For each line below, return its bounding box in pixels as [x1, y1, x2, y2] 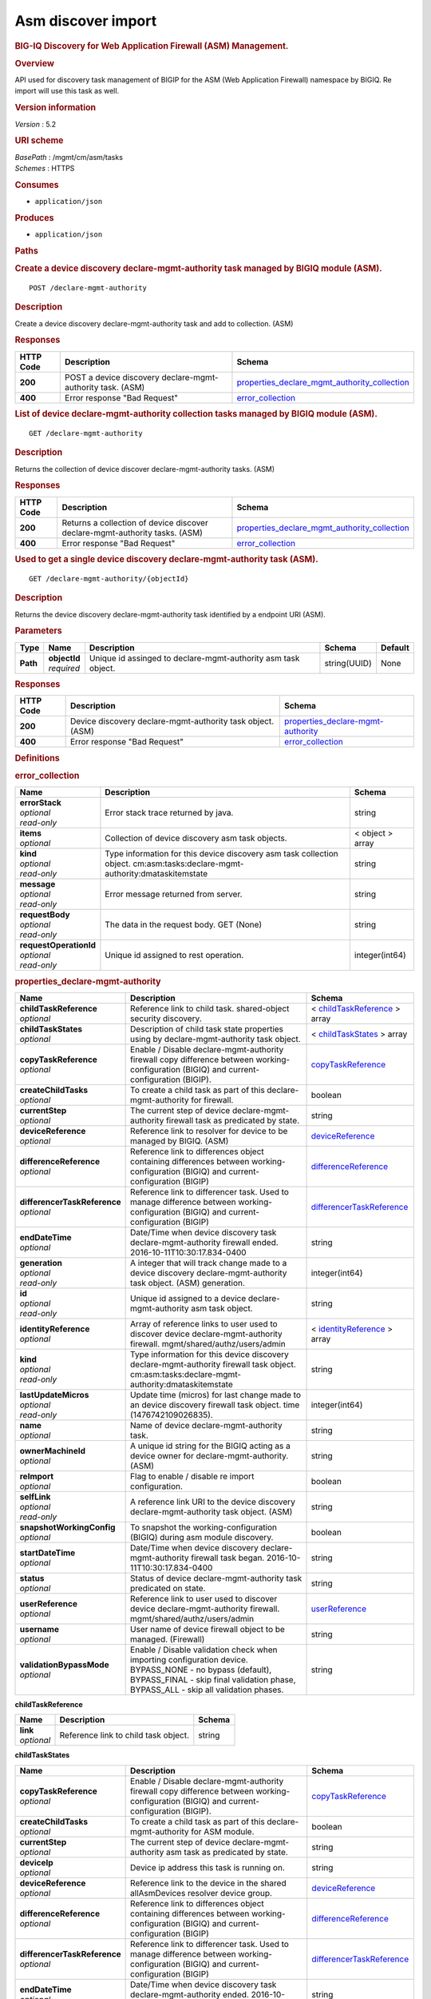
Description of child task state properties [130, 1023, 283, 1035]
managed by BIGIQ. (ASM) [130, 1135, 229, 1147]
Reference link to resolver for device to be [130, 1125, 288, 1136]
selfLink [19, 1491, 51, 1502]
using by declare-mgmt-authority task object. [130, 1033, 301, 1044]
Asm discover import [14, 12, 157, 30]
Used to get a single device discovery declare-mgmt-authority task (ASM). [14, 554, 318, 565]
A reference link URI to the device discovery [130, 1496, 295, 1507]
